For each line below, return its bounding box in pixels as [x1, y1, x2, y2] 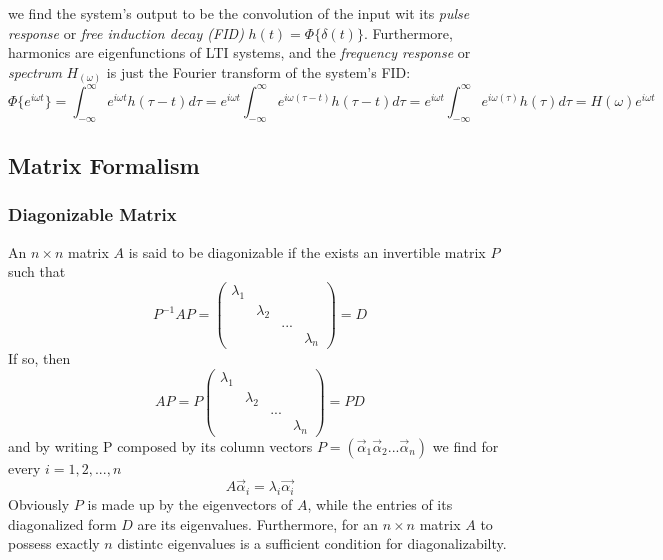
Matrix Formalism [8, 149, 200, 180]
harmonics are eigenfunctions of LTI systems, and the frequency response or [8, 42, 471, 63]
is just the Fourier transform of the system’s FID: [106, 61, 411, 82]
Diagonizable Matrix [8, 202, 177, 227]
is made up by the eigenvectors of [87, 494, 293, 515]
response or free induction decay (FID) [8, 22, 244, 43]
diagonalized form [8, 513, 117, 534]
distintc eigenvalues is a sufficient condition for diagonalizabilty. [117, 533, 507, 554]
